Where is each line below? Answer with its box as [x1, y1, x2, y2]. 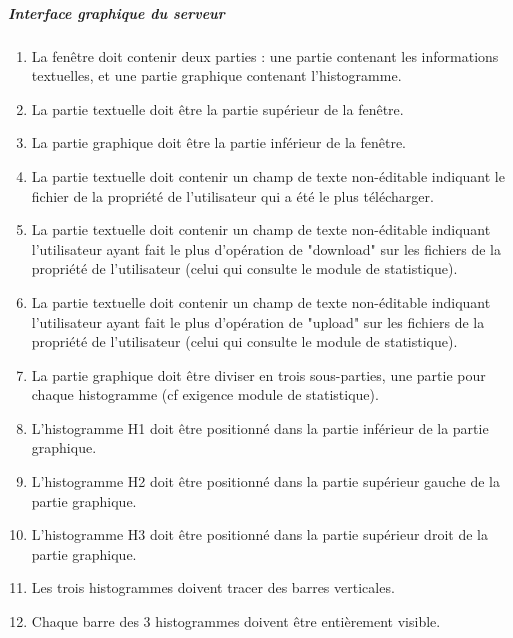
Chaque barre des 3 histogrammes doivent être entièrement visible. [31, 611, 441, 632]
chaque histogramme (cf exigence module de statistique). [31, 384, 379, 405]
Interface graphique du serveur [8, 2, 225, 23]
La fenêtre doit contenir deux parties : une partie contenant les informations [31, 45, 499, 66]
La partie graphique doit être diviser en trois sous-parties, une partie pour [31, 364, 486, 385]
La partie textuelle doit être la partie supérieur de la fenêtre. [31, 98, 404, 119]
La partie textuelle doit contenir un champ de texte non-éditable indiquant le [31, 165, 505, 186]
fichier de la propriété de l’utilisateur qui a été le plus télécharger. [31, 185, 434, 206]
